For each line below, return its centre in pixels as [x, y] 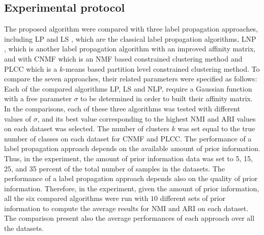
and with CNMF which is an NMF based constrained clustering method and [123, 58]
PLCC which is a [31, 68]
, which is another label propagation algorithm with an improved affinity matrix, [130, 49]
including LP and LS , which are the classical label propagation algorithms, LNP [130, 38]
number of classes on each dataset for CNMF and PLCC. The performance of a [128, 138]
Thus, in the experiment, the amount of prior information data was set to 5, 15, [128, 158]
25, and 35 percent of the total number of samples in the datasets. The [114, 168]
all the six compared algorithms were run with [76, 198]
